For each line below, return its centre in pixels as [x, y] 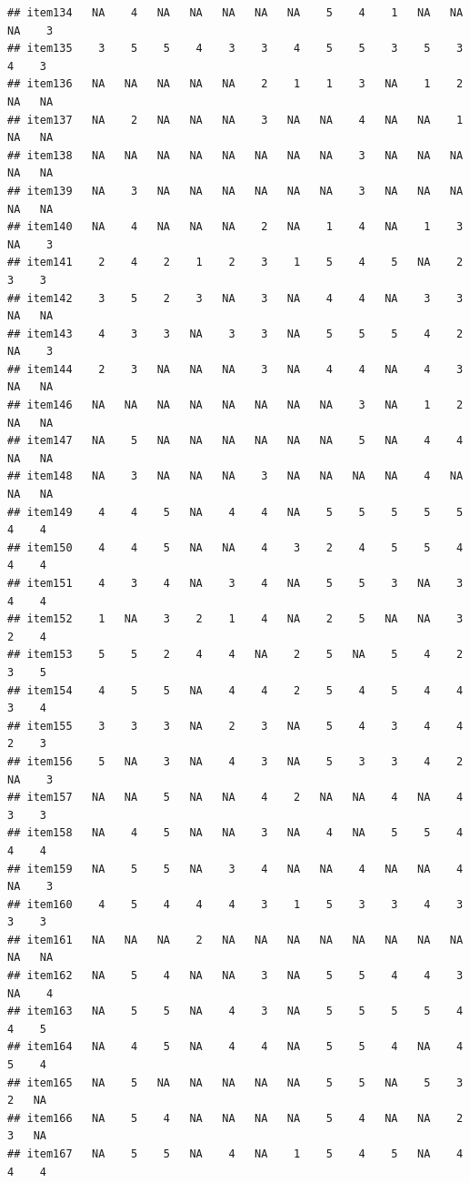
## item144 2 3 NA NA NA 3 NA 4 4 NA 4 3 [235, 369]
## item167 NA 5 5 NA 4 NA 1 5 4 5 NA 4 [235, 1154]
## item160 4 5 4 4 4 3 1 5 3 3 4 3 [235, 904]
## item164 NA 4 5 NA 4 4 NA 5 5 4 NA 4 [235, 1047]
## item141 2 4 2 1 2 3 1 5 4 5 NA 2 [235, 263]
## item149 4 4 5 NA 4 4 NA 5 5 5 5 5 [235, 512]
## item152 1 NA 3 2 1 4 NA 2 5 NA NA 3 [235, 619]
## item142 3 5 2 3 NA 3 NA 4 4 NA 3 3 [235, 298]
